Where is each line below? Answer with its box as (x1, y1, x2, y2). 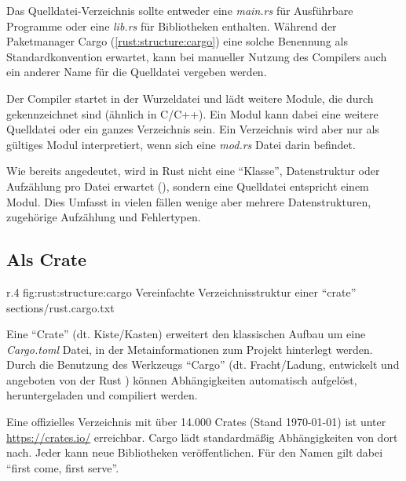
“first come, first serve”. (6, 459, 119, 476)
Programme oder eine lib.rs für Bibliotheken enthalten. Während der (6, 17, 337, 34)
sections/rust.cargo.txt (6, 299, 115, 315)
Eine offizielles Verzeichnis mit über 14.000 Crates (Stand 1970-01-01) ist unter (6, 414, 386, 430)
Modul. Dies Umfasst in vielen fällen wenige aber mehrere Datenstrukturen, (6, 193, 371, 210)
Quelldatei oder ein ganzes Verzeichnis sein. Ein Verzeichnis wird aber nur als (6, 121, 379, 137)
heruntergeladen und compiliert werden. (6, 387, 198, 403)
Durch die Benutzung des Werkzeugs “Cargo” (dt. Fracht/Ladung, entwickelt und (6, 356, 400, 373)
